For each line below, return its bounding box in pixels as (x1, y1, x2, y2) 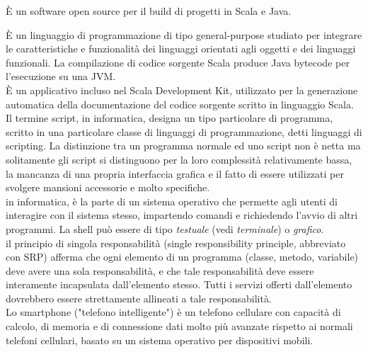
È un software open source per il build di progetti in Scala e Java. (6, 4, 292, 18)
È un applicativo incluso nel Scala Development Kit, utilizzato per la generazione (6, 82, 358, 97)
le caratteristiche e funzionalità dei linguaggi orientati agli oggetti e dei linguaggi (6, 41, 356, 56)
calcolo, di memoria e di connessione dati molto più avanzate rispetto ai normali (6, 319, 353, 334)
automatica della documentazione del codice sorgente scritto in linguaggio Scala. (6, 96, 354, 111)
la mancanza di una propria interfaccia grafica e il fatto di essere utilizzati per (6, 166, 344, 181)
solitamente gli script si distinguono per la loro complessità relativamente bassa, (6, 152, 352, 166)
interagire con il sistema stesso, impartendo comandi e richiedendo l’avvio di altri (6, 208, 358, 222)
